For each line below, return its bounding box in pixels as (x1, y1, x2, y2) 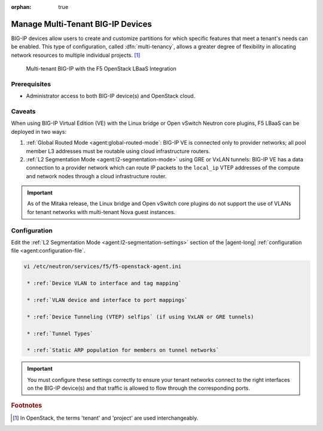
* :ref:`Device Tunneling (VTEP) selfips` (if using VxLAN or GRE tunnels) (27, 313, 254, 320)
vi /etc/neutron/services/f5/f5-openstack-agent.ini (23, 263, 182, 270)
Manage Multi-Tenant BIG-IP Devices (11, 19, 152, 29)
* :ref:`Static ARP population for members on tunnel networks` (27, 347, 220, 354)
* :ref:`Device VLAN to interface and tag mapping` (27, 280, 182, 287)
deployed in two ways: (11, 128, 67, 135)
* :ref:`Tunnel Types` (27, 330, 94, 337)
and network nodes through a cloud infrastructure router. (26, 172, 167, 179)
